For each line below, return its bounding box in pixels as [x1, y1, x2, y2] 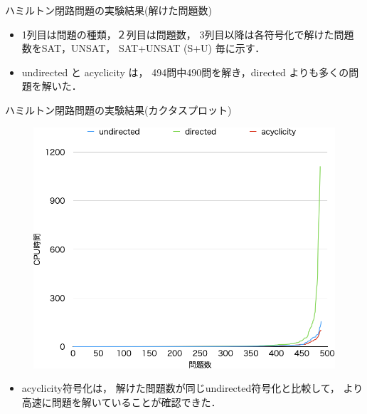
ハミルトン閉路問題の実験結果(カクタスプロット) [5, 102, 232, 117]
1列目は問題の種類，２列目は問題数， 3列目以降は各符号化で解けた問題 [21, 26, 354, 41]
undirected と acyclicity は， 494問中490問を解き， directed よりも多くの [21, 64, 349, 79]
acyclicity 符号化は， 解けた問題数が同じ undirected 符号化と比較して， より [21, 381, 363, 395]
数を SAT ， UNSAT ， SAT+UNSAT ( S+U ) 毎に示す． [21, 41, 265, 56]
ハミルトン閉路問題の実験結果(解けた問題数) [5, 3, 212, 17]
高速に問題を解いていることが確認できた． [21, 394, 221, 409]
